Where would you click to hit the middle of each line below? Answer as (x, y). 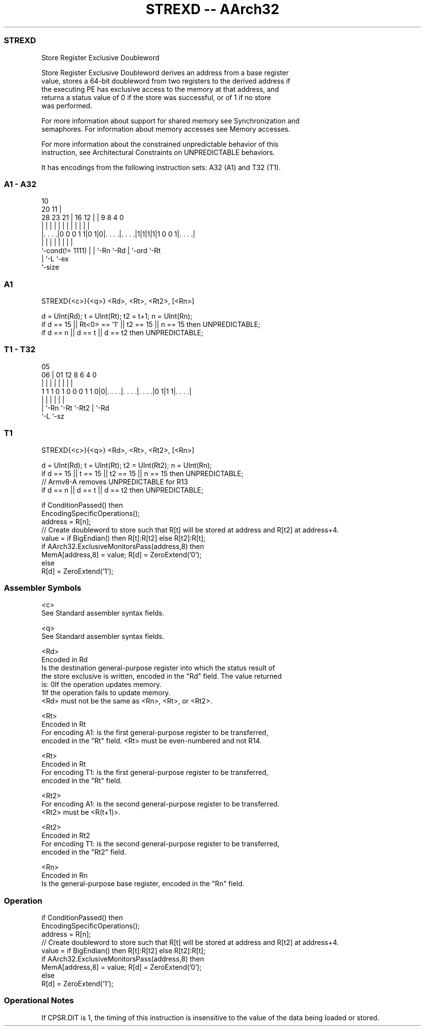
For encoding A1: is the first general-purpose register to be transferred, (155, 733)
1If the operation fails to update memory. (106, 693)
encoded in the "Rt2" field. (84, 852)
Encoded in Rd (65, 660)
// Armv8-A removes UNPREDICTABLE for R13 (115, 481)
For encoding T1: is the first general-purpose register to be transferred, (155, 772)
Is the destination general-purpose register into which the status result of (158, 668)
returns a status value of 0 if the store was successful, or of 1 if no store (156, 97)
